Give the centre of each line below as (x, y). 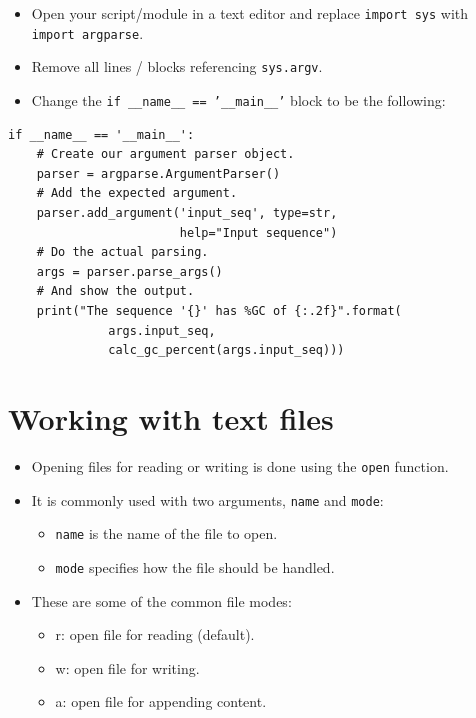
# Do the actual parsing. (122, 252)
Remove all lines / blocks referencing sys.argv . (177, 66)
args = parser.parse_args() (129, 271)
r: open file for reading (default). (155, 634)
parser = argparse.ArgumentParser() (158, 173)
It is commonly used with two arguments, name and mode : (207, 499)
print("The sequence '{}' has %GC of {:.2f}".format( (219, 310)
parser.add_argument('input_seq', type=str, (187, 213)
